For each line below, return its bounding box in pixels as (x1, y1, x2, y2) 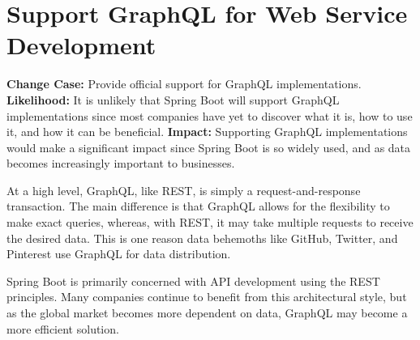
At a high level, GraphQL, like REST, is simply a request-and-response (6, 181, 361, 198)
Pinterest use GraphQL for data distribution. (6, 245, 231, 262)
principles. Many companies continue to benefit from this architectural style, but (6, 288, 407, 305)
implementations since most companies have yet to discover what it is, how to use (6, 107, 413, 124)
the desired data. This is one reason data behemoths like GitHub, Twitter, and (6, 229, 398, 246)
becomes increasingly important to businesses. (6, 155, 235, 172)
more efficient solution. (6, 320, 119, 337)
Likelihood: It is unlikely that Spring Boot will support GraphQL (6, 91, 340, 108)
